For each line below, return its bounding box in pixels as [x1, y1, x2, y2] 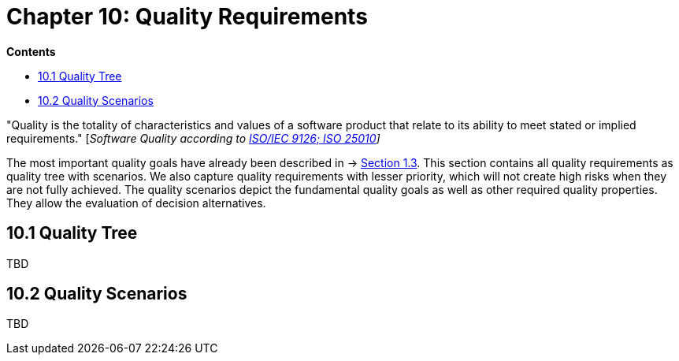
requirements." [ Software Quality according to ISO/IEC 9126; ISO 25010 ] [6, 131, 380, 145]
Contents [6, 44, 56, 58]
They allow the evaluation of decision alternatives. [6, 195, 266, 210]
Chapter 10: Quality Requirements [6, 3, 368, 30]
